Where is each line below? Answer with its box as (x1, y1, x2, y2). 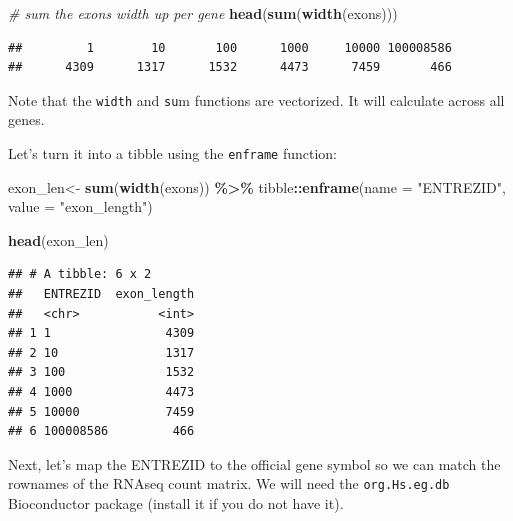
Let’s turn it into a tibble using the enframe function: (8, 143, 337, 164)
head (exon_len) (8, 229, 109, 250)
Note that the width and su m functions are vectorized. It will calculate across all (8, 89, 505, 110)
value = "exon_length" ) (8, 196, 153, 217)
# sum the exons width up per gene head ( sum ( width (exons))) (8, 3, 398, 23)
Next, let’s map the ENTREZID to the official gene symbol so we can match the (8, 453, 501, 474)
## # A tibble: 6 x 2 (8, 267, 152, 282)
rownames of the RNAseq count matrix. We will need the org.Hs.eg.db (8, 473, 450, 494)
